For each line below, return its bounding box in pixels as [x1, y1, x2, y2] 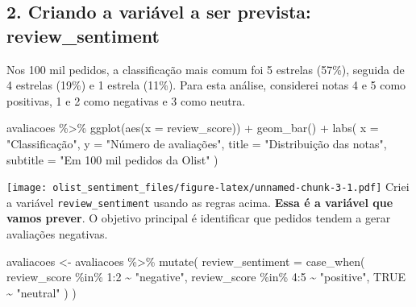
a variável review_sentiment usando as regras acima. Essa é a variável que [6, 193, 393, 210]
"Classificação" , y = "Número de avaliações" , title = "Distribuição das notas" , [6, 135, 387, 151]
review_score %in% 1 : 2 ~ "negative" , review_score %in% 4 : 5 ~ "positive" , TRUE [6, 268, 406, 285]
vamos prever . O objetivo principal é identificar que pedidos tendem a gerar [6, 210, 391, 226]
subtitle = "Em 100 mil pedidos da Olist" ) [6, 151, 218, 168]
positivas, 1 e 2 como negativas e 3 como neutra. [6, 92, 246, 109]
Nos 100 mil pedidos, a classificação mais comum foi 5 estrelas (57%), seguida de [6, 60, 405, 77]
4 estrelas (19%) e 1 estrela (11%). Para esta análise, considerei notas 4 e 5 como [6, 77, 406, 93]
